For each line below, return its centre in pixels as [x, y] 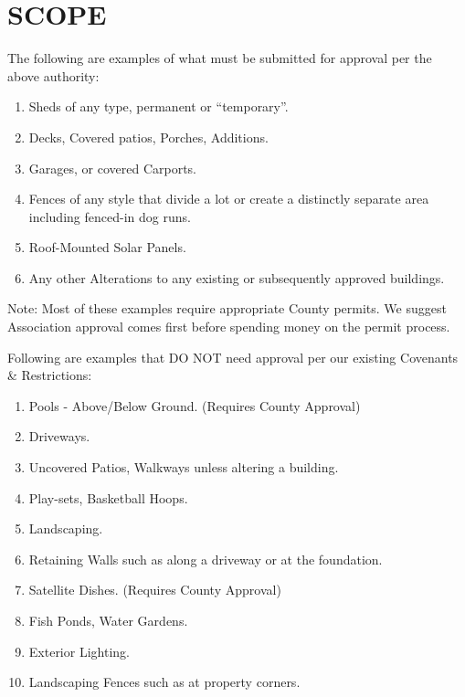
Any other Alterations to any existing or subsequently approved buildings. [237, 277]
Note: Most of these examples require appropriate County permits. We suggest [227, 308]
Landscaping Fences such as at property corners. [164, 682]
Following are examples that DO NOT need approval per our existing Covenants [233, 357]
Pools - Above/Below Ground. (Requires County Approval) [195, 405]
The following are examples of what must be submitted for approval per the [220, 58]
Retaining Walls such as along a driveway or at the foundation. [206, 559]
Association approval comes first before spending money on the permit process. [229, 327]
